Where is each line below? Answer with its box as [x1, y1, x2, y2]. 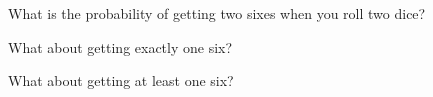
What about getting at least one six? [8, 70, 234, 91]
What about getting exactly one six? [8, 36, 233, 57]
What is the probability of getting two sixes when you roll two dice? [8, 3, 426, 23]
